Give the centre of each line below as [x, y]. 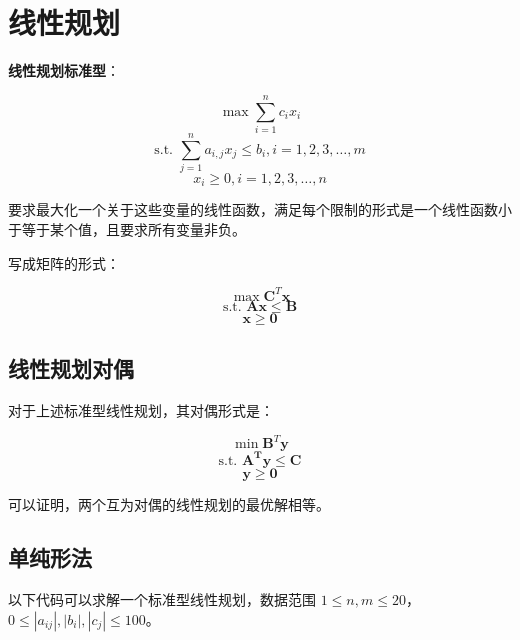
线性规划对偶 [71, 368]
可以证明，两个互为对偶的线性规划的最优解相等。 [169, 503]
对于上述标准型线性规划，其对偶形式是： [141, 409]
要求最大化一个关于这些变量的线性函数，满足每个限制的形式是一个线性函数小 [260, 209]
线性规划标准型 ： [64, 70]
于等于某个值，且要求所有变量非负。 [127, 229]
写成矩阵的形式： [64, 262]
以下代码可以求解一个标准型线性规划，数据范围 [162, 599]
